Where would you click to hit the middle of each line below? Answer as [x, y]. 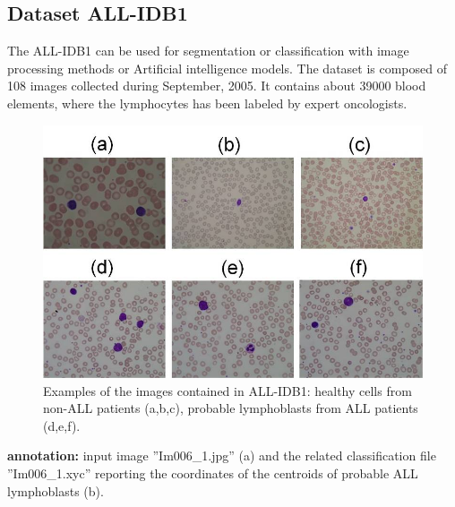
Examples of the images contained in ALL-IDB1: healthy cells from [227, 390]
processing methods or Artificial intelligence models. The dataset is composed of [227, 68]
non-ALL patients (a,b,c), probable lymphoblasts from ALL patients [231, 408]
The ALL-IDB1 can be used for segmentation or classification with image [208, 51]
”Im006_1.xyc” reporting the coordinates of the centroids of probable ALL [213, 473]
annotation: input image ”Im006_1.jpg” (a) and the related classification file [222, 455]
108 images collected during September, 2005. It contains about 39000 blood [217, 86]
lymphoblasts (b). [56, 490]
